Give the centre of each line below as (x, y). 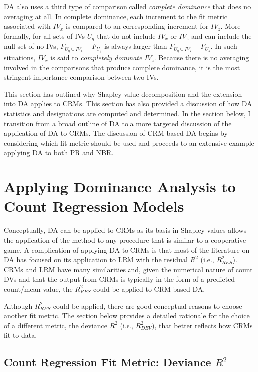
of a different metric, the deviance (56, 325)
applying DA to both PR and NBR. (59, 152)
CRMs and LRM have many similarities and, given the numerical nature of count (128, 269)
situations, (20, 58)
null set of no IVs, (31, 46)
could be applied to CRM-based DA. (149, 288)
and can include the (221, 36)
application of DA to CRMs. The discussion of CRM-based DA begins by (116, 133)
